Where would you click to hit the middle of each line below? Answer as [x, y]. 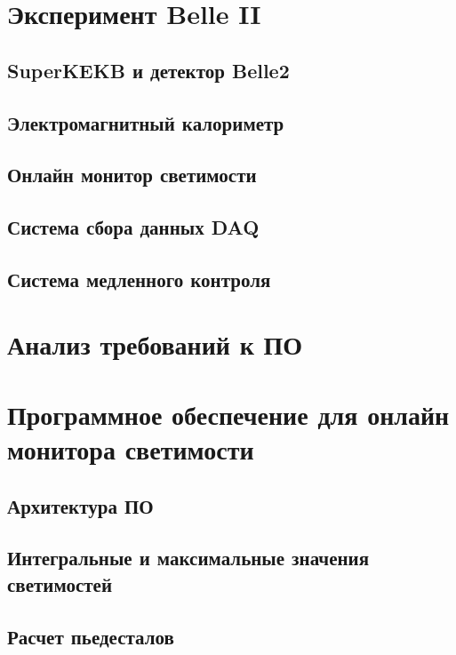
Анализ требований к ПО [155, 344]
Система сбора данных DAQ [133, 227]
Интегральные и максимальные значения [188, 558]
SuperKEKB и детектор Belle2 [148, 70]
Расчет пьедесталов [91, 636]
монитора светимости [131, 449]
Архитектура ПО [80, 505]
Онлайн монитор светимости [132, 175]
